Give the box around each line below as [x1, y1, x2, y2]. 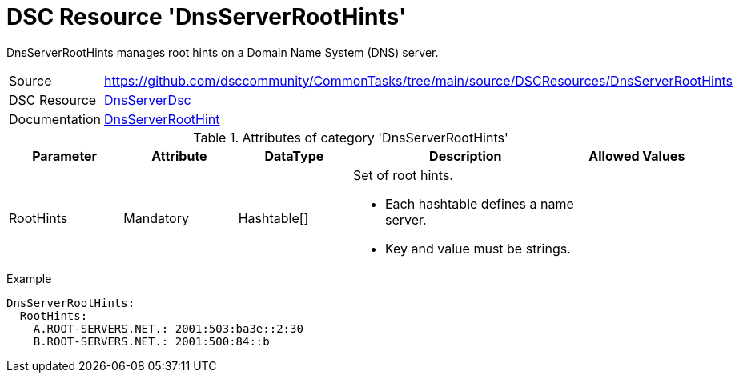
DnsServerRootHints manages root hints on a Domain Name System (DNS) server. [6, 45, 439, 59]
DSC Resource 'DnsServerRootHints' [6, 3, 407, 30]
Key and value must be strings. [384, 240, 571, 257]
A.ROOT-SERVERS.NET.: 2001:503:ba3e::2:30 [33, 321, 303, 335]
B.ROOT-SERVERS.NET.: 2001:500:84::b [33, 334, 270, 348]
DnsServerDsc [104, 91, 191, 108]
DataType [264, 147, 324, 164]
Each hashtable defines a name [384, 195, 574, 212]
